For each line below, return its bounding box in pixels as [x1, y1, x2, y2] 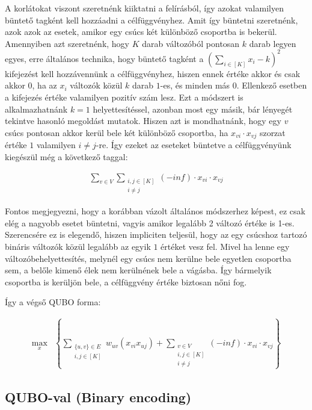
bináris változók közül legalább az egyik [5, 240, 151, 252]
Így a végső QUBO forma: [5, 296, 101, 308]
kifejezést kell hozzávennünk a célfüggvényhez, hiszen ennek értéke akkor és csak [5, 67, 301, 79]
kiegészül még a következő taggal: [5, 150, 128, 163]
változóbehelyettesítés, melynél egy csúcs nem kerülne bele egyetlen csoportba [5, 252, 292, 264]
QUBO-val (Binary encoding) [5, 387, 192, 406]
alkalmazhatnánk [5, 102, 68, 115]
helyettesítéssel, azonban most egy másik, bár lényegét [93, 102, 293, 115]
